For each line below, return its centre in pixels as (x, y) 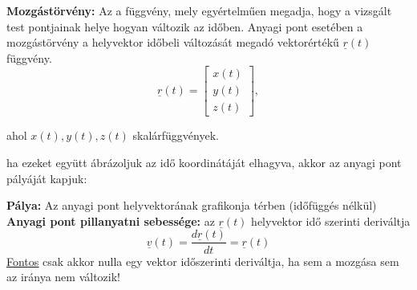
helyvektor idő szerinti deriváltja (331, 221)
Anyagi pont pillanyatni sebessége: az (111, 221)
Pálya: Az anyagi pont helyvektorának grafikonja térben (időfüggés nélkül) (192, 205)
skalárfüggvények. (176, 135)
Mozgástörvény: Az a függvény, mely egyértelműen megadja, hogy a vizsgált (199, 10)
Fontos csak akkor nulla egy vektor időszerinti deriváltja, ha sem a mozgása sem (203, 261)
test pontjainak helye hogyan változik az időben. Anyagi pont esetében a (185, 26)
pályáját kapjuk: (47, 178)
